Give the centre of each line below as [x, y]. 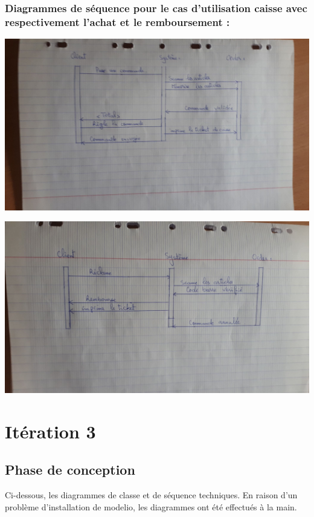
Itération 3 [50, 431]
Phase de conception [70, 470]
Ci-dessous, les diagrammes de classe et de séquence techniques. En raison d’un [151, 494]
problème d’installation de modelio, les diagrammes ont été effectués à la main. [151, 506]
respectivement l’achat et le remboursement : [117, 21]
